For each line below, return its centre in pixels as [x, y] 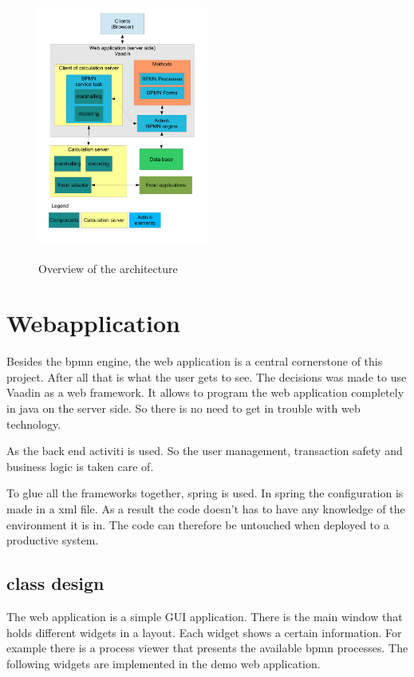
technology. [34, 424]
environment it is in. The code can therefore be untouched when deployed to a [198, 524]
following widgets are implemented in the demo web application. [164, 663]
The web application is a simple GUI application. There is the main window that [205, 616]
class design [55, 583]
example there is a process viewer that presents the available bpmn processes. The [207, 648]
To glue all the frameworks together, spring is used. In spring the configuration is [205, 493]
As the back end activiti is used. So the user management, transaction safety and [205, 451]
